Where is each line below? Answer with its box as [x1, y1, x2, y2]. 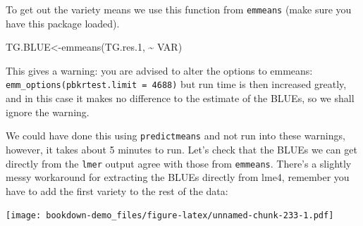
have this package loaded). [6, 15, 120, 30]
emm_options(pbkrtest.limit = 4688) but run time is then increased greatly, [6, 77, 347, 92]
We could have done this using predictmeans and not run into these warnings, [6, 128, 345, 143]
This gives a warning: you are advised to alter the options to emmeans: [6, 63, 313, 77]
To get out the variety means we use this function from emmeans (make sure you [6, 2, 352, 16]
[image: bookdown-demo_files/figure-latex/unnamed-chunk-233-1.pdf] [6, 211, 334, 221]
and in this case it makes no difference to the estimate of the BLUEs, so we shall [6, 91, 355, 106]
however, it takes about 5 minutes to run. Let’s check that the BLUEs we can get [6, 142, 357, 156]
